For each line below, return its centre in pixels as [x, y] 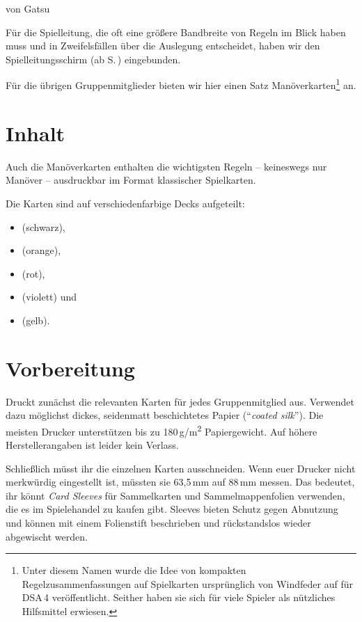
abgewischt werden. [47, 536]
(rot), [33, 273]
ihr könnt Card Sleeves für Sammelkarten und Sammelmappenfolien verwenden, [175, 495]
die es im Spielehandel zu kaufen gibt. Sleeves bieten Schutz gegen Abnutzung [172, 509]
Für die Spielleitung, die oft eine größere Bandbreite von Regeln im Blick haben [176, 32]
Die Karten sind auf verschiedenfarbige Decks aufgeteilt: [125, 203]
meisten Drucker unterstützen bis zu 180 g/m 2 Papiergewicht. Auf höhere [162, 430]
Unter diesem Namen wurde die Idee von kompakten [134, 570]
